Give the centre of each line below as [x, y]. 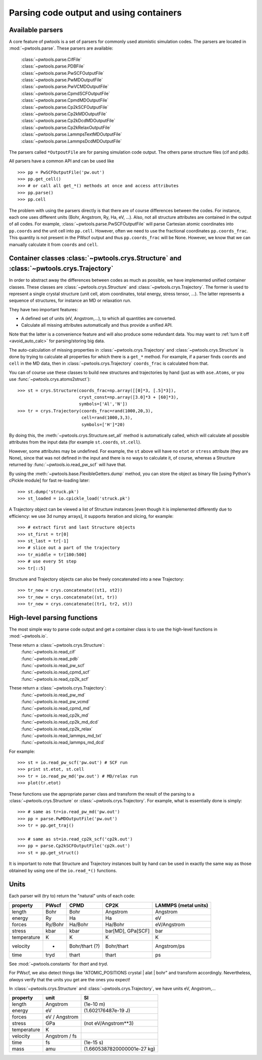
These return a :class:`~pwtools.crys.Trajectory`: [58, 688]
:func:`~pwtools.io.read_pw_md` [53, 695]
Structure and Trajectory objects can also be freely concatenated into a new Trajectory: [97, 579]
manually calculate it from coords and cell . [54, 244]
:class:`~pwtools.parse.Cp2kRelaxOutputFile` [66, 127]
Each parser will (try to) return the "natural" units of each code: [72, 896]
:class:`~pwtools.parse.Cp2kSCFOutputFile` [65, 107]
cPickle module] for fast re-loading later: [49, 480]
